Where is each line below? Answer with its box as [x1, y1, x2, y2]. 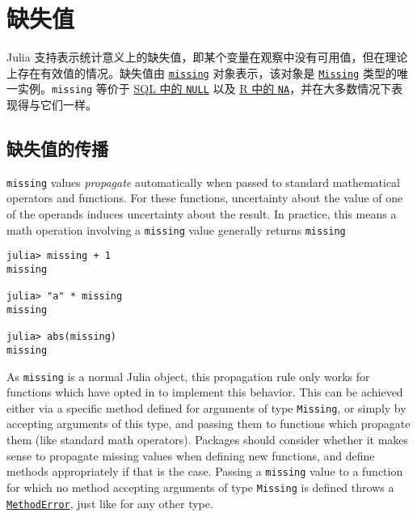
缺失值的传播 [6, 136, 108, 161]
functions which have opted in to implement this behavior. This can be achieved [6, 384, 403, 400]
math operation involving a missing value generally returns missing [6, 221, 346, 238]
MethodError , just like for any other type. [6, 494, 213, 511]
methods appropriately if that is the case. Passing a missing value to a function [6, 463, 403, 480]
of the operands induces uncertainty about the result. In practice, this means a [6, 206, 397, 222]
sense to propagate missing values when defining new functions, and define [6, 447, 375, 464]
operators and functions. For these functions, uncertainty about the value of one [6, 189, 403, 206]
